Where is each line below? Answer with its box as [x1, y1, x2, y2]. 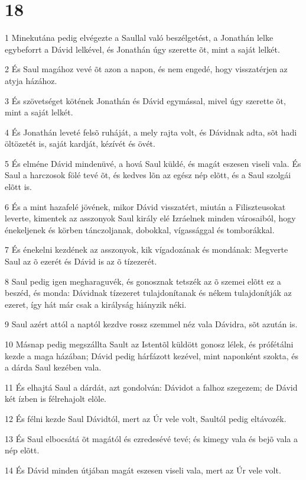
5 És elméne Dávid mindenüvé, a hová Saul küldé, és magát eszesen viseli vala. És [5, 157, 301, 169]
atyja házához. [5, 74, 57, 86]
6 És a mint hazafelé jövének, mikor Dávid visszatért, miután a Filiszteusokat [5, 200, 286, 212]
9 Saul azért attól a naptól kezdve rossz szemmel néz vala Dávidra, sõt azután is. [5, 318, 298, 330]
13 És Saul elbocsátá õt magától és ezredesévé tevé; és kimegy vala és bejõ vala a [5, 432, 298, 444]
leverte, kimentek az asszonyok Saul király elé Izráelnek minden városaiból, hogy [5, 212, 296, 224]
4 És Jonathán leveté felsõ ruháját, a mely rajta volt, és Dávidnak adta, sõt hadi [5, 125, 297, 138]
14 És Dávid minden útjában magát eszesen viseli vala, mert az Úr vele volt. [5, 463, 281, 476]
